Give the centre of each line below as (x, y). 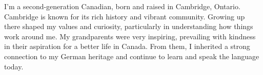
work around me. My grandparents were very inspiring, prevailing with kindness (130, 36)
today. (14, 66)
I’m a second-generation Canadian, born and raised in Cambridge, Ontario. (122, 6)
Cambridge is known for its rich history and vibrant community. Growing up (125, 16)
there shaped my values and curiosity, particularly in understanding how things (129, 26)
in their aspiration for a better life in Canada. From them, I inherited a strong (127, 46)
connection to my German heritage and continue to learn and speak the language (132, 56)
